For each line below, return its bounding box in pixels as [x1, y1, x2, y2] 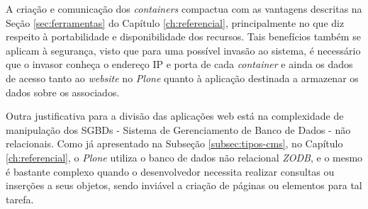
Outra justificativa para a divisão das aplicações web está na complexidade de [6, 108, 344, 123]
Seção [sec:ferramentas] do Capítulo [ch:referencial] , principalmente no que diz [6, 15, 345, 30]
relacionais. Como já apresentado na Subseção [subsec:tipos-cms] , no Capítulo [6, 136, 343, 151]
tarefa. [6, 191, 34, 206]
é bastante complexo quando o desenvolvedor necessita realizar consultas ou [6, 164, 335, 179]
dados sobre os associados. [6, 84, 120, 99]
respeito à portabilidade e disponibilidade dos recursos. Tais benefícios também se [6, 29, 361, 44]
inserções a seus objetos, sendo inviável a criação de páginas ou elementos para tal [6, 178, 362, 193]
